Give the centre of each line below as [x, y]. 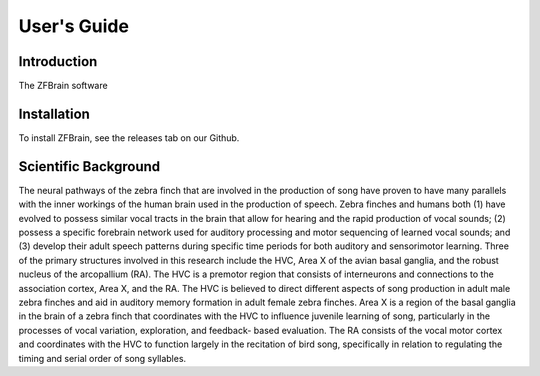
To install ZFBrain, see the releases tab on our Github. [129, 137]
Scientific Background [89, 166]
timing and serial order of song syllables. [102, 358]
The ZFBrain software [63, 86]
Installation [54, 113]
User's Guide [74, 26]
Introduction [58, 61]
